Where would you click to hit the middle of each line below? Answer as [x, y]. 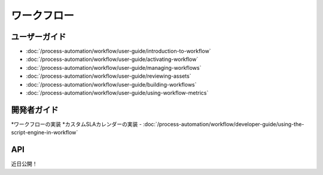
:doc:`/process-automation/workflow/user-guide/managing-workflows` [114, 67]
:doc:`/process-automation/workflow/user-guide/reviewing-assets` [109, 76]
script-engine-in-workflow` [45, 133]
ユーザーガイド [39, 37]
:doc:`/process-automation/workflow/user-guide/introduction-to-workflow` [119, 51]
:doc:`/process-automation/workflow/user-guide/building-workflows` [111, 84]
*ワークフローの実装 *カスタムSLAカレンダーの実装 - [76, 124]
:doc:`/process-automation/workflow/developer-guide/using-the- [223, 124]
